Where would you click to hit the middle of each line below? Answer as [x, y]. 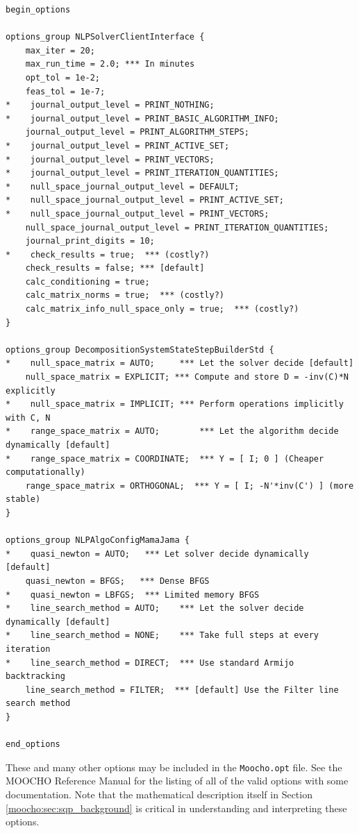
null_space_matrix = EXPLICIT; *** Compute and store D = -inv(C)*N [187, 377]
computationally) [45, 472]
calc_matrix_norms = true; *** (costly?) [125, 295]
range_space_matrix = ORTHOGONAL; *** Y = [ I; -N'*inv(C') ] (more [190, 486]
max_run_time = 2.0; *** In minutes [110, 64]
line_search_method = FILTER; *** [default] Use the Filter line [182, 690]
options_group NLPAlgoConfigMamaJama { [98, 540]
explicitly [31, 390]
